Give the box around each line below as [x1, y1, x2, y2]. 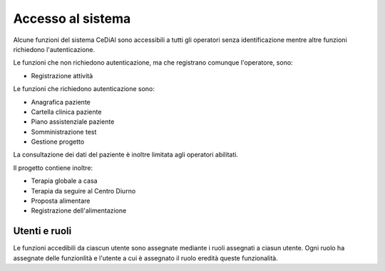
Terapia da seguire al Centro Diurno [31, 186, 136, 195]
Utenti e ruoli [13, 225, 72, 238]
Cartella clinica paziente [31, 107, 102, 116]
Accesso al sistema [13, 11, 131, 26]
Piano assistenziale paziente [31, 117, 115, 126]
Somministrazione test [31, 127, 97, 136]
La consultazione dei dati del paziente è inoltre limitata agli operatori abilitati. [13, 150, 239, 159]
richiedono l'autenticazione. [13, 45, 96, 53]
